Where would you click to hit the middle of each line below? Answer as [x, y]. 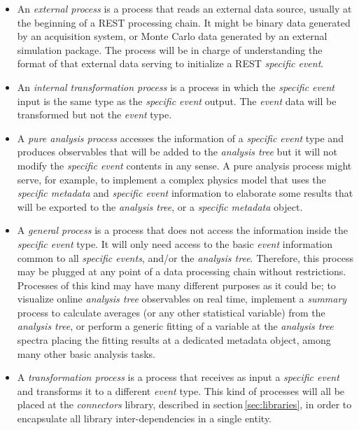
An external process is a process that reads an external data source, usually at [184, 8]
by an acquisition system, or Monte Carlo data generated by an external [172, 36]
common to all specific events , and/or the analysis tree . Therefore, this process [185, 257]
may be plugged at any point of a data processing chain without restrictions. [182, 271]
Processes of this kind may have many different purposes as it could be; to [176, 285]
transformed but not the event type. [94, 115]
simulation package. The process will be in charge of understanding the [170, 49]
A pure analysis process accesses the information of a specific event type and [180, 138]
